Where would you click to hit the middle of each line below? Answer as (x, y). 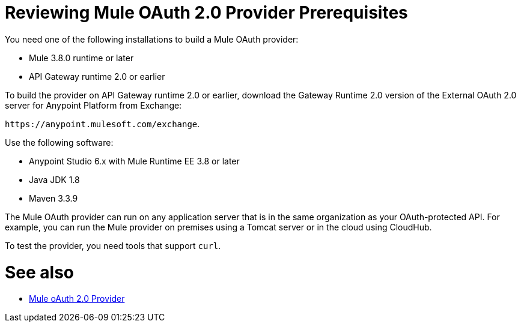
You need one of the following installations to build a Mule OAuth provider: (152, 39)
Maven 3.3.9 (53, 198)
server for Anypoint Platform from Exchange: (93, 105)
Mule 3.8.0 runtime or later (81, 58)
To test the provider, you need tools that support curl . (113, 245)
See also (40, 272)
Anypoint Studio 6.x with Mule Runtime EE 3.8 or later (134, 161)
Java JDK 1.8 (54, 179)
